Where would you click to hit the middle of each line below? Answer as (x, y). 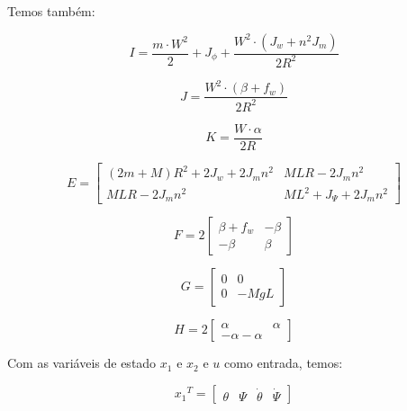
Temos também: (51, 11)
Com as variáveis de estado (82, 363)
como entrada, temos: (283, 363)
